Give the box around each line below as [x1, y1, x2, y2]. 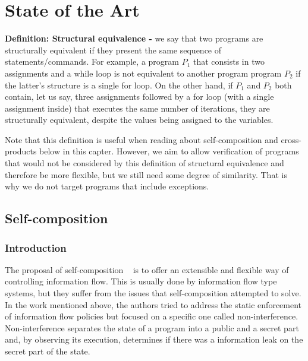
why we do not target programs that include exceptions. [5, 180, 209, 192]
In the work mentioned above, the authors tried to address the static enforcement [5, 298, 302, 311]
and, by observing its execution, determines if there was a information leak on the [5, 333, 303, 346]
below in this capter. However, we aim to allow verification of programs [39, 145, 299, 157]
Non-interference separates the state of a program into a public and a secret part [5, 321, 299, 334]
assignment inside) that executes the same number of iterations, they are [5, 102, 270, 114]
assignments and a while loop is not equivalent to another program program [5, 66, 282, 79]
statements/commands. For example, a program [5, 55, 179, 68]
